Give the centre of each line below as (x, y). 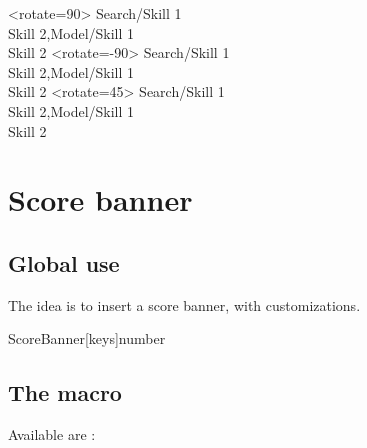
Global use (64, 262)
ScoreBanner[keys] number (87, 338)
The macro (65, 392)
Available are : (52, 434)
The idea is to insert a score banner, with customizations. (184, 304)
